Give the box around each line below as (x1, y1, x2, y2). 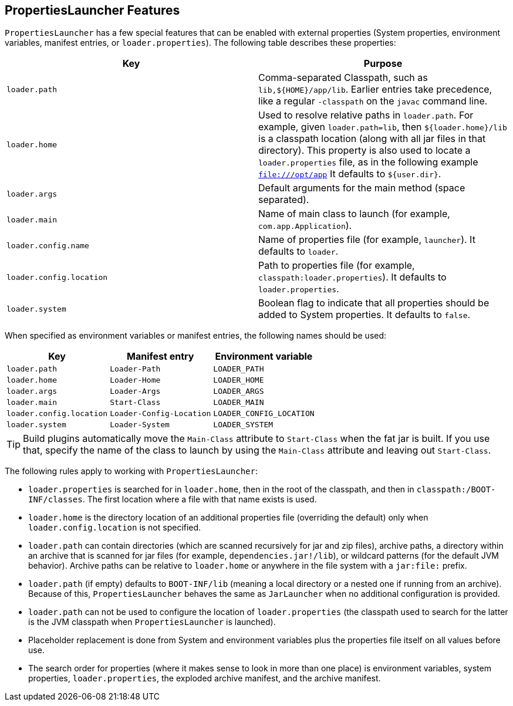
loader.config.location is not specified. (28, 522, 201, 533)
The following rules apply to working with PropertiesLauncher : (5, 466, 258, 477)
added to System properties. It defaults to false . (258, 309, 471, 321)
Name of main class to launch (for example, (258, 208, 450, 220)
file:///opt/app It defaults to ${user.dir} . (258, 168, 441, 180)
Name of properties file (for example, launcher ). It (258, 234, 475, 246)
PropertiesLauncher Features (5, 3, 180, 18)
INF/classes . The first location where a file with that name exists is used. (28, 494, 317, 505)
